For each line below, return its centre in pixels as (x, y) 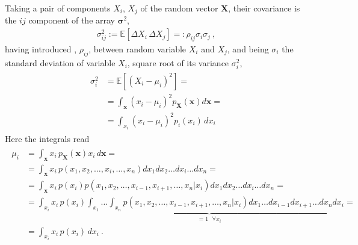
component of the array (72, 20)
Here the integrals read (47, 139)
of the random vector (179, 8)
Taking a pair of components (58, 8)
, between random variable (137, 48)
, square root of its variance (178, 62)
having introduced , (41, 48)
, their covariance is (264, 8)
